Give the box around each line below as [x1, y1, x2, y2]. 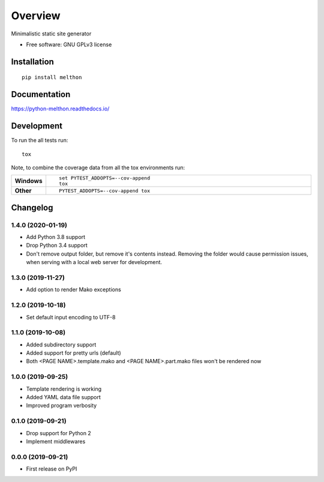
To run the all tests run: [11, 137, 68, 144]
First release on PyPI [26, 465, 77, 472]
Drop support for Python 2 [26, 429, 91, 436]
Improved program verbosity [26, 402, 97, 409]
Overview [11, 9, 61, 22]
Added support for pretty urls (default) [26, 349, 121, 357]
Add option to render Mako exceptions [26, 286, 121, 294]
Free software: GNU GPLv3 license [26, 41, 112, 48]
